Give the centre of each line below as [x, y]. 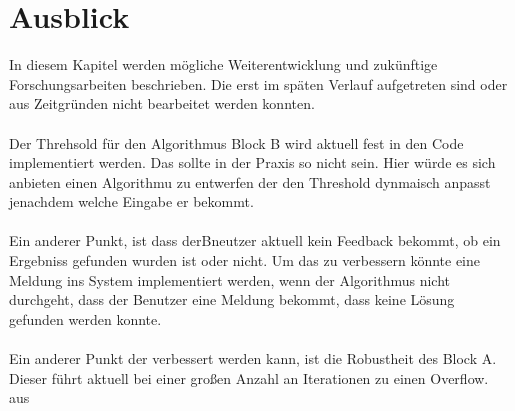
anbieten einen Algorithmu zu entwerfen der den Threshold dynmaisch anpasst [250, 181]
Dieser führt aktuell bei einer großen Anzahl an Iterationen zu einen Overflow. [249, 377]
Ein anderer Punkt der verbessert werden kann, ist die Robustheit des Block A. [253, 358]
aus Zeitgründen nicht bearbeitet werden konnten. [162, 103]
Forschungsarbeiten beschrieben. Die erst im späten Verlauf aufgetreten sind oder [258, 83]
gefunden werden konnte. [85, 318]
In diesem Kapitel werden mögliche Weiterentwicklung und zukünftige [223, 64]
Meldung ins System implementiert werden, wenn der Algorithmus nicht [229, 279]
